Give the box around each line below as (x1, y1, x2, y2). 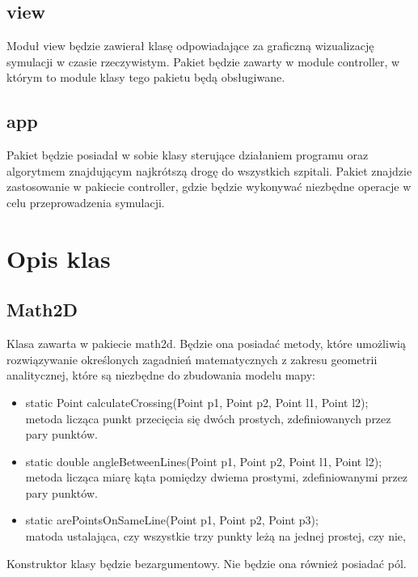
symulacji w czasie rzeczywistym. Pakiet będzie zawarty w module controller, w (6, 53, 400, 70)
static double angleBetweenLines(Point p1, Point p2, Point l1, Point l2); (25, 452, 382, 469)
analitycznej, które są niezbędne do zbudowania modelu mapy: (6, 367, 316, 384)
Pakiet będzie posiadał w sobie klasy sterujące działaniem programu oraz (6, 146, 369, 163)
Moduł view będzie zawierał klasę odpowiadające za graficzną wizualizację (6, 37, 374, 54)
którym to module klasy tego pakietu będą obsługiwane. (6, 69, 285, 86)
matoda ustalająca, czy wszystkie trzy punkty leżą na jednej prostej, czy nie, (25, 528, 406, 545)
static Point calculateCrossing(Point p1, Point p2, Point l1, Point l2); (25, 393, 369, 410)
